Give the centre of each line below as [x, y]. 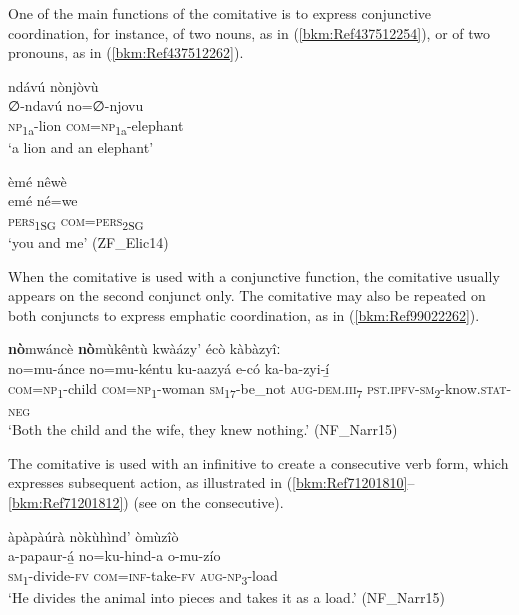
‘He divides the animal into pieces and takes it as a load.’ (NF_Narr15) [226, 596]
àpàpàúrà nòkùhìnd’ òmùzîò [93, 535]
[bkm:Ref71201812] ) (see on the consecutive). [146, 502]
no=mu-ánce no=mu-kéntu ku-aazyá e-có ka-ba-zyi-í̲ [169, 367]
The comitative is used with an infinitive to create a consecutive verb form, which [258, 462]
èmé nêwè [37, 180]
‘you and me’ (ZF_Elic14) [88, 242]
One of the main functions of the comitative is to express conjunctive [220, 13]
